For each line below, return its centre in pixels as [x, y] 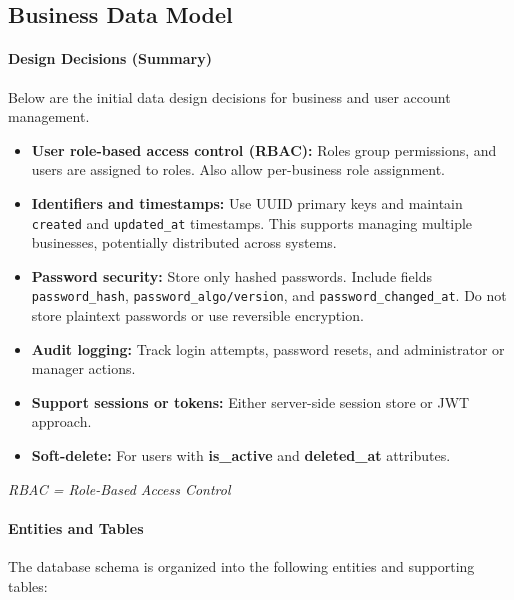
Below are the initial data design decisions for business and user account [229, 96]
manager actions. [83, 368]
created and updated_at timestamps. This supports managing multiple [252, 222]
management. [49, 116]
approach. [61, 421]
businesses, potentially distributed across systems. [184, 242]
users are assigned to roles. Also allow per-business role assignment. [238, 169]
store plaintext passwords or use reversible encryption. [197, 315]
